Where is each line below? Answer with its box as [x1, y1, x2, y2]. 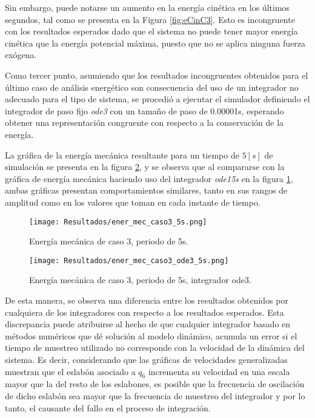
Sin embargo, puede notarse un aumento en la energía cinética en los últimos [5, 1, 290, 13]
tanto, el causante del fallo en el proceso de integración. [5, 401, 211, 414]
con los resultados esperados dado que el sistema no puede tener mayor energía [5, 25, 298, 38]
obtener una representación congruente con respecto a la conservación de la [5, 116, 284, 129]
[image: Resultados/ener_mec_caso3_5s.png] [29, 217, 207, 226]
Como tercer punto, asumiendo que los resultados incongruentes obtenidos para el [5, 68, 308, 81]
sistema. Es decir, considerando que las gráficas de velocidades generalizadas [5, 353, 288, 365]
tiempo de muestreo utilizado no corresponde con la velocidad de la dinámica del [5, 341, 305, 354]
